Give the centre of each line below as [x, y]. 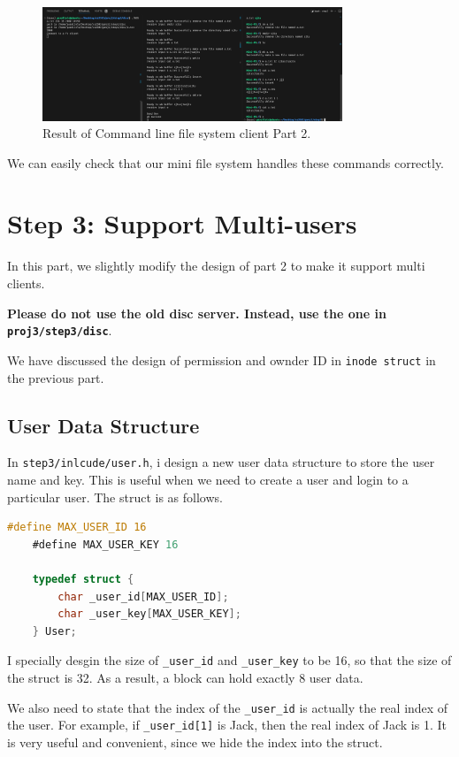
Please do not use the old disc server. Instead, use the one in [197, 313]
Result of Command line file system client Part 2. [177, 133]
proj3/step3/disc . [60, 330]
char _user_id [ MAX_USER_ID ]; [143, 596]
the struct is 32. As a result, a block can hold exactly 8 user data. [185, 677]
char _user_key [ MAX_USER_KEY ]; [149, 614]
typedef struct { [83, 579]
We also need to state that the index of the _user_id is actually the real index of [228, 707]
